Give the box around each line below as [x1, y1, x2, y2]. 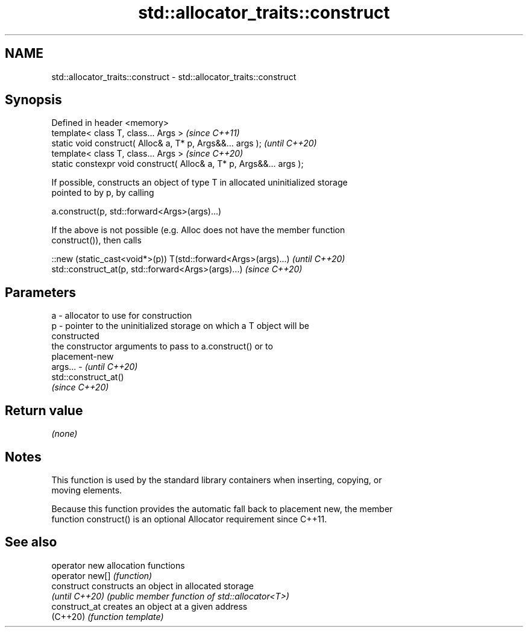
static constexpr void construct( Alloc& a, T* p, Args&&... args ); [51, 158, 304, 169]
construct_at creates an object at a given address [51, 601, 248, 612]
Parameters [5, 284, 76, 300]
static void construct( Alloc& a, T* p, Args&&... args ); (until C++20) [51, 138, 317, 149]
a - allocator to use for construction [51, 310, 192, 321]
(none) [51, 428, 78, 439]
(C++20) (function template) [51, 611, 164, 622]
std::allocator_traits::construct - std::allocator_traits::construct [51, 71, 297, 82]
